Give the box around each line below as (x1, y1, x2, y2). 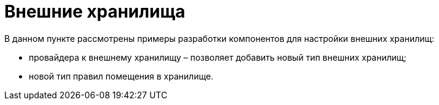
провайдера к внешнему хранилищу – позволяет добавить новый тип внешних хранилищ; (29, 52, 407, 63)
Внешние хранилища (4, 1, 186, 22)
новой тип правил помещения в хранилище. (29, 70, 214, 81)
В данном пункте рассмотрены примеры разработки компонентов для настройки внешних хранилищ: (4, 33, 435, 44)
